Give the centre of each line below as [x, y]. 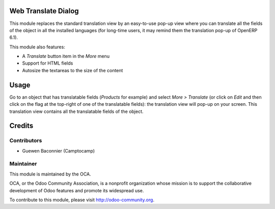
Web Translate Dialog [44, 11]
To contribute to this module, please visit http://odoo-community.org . [82, 200]
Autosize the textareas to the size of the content [73, 70]
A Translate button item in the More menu [66, 56]
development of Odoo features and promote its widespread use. [77, 190]
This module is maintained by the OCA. [50, 174]
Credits [21, 126]
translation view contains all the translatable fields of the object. [76, 111]
